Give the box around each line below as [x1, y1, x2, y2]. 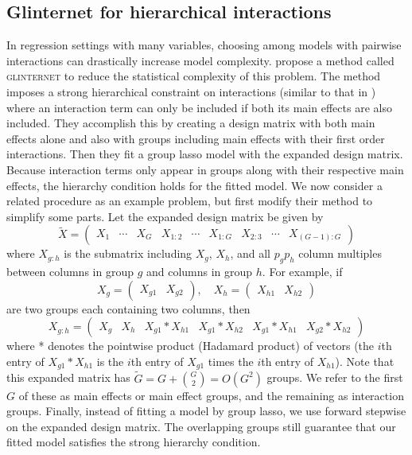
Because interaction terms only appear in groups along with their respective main [6, 161, 404, 177]
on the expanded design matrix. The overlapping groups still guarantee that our [6, 418, 396, 434]
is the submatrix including [64, 245, 192, 262]
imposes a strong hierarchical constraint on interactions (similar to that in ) [6, 83, 376, 99]
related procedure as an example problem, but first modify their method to [6, 192, 373, 209]
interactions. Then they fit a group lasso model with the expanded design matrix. [6, 146, 403, 162]
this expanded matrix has [6, 369, 130, 386]
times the [208, 352, 254, 369]
